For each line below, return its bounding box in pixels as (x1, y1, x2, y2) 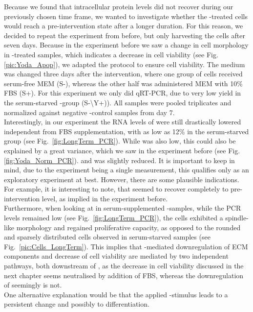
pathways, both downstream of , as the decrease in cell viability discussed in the (4, 261, 244, 271)
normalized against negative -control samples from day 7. (4, 107, 175, 117)
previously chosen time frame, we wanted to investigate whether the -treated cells (4, 11, 248, 21)
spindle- (225, 213, 249, 223)
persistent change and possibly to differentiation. (4, 299, 149, 309)
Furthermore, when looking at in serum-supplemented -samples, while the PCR (4, 203, 241, 213)
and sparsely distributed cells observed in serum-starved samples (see (4, 232, 211, 242)
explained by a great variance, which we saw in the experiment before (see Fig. (4, 145, 240, 155)
